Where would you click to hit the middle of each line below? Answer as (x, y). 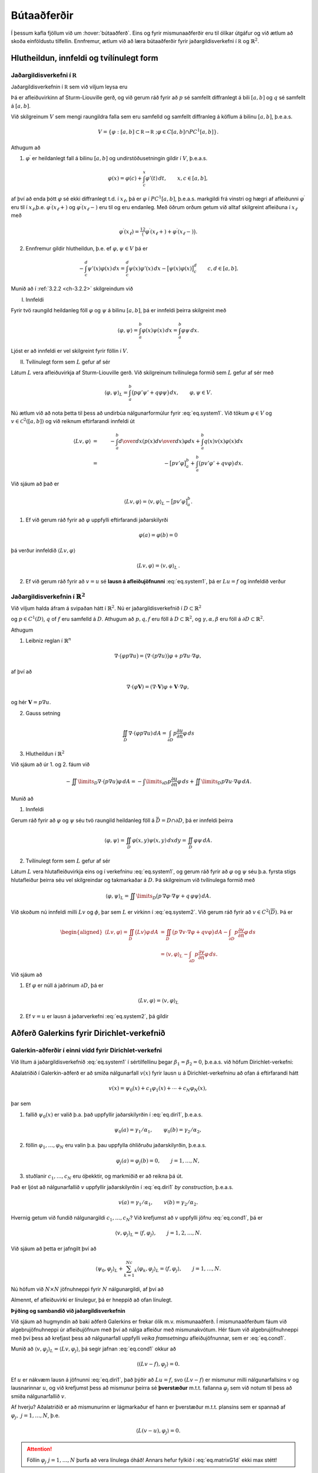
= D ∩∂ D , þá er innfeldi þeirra (197, 820)
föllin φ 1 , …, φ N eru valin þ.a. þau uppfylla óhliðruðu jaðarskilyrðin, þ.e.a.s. (116, 1146)
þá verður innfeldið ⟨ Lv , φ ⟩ (43, 550)
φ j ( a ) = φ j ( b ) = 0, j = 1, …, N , (158, 1161)
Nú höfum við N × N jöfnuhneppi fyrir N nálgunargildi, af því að (87, 1289)
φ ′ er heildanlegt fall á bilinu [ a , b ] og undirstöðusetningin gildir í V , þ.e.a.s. (117, 158)
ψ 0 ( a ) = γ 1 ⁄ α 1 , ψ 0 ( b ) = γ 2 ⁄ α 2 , (158, 1130)
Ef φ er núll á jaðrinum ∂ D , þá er (64, 985)
